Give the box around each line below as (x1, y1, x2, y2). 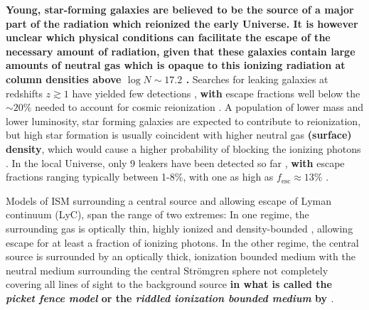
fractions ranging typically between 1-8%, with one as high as (6, 169, 274, 184)
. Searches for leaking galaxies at (186, 71, 328, 86)
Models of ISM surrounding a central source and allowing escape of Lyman (6, 193, 332, 208)
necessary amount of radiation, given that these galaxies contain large (6, 43, 355, 58)
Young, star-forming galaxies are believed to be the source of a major (6, 2, 354, 16)
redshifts (6, 85, 43, 100)
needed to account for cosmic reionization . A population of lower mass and (35, 100, 364, 114)
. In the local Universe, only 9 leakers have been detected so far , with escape (6, 155, 345, 170)
